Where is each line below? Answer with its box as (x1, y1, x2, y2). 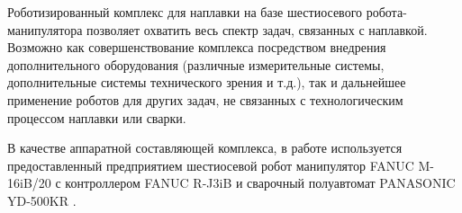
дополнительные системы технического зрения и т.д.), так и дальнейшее (7, 73, 406, 92)
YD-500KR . (7, 191, 77, 209)
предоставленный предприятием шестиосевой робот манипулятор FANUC (7, 155, 414, 174)
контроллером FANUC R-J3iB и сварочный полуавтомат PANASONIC (65, 173, 456, 192)
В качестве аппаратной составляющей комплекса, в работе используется (7, 138, 403, 157)
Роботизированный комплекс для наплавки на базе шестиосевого (7, 3, 363, 21)
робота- (366, 3, 407, 21)
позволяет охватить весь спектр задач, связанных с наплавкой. (86, 20, 428, 39)
